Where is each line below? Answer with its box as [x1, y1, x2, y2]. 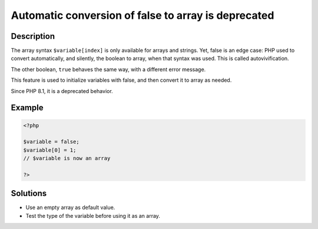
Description [11, 31, 55, 41]
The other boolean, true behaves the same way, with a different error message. [11, 65, 206, 73]
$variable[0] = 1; [23, 147, 77, 153]
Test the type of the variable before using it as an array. [25, 212, 160, 219]
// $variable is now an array [23, 155, 111, 162]
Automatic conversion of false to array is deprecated [11, 9, 274, 22]
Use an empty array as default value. [25, 204, 115, 211]
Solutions [11, 188, 47, 198]
